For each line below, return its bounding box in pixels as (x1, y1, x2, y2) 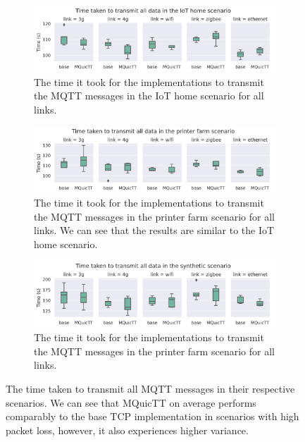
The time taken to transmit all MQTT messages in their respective (6, 381, 295, 395)
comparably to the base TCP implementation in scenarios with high (6, 409, 299, 424)
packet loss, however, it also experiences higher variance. (6, 422, 249, 437)
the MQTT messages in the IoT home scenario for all (34, 88, 264, 103)
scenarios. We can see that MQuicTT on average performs (6, 395, 256, 410)
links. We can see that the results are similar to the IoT (34, 223, 275, 238)
